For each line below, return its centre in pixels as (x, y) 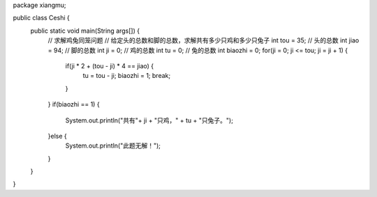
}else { (57, 136)
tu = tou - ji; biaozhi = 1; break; (127, 76)
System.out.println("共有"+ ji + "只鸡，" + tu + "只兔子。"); (149, 120)
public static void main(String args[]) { (85, 31)
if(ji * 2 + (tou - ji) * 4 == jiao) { (110, 65)
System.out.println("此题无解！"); (113, 145)
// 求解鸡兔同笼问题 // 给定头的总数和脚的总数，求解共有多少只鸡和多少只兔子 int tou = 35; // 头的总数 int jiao (204, 40)
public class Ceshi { (41, 18)
